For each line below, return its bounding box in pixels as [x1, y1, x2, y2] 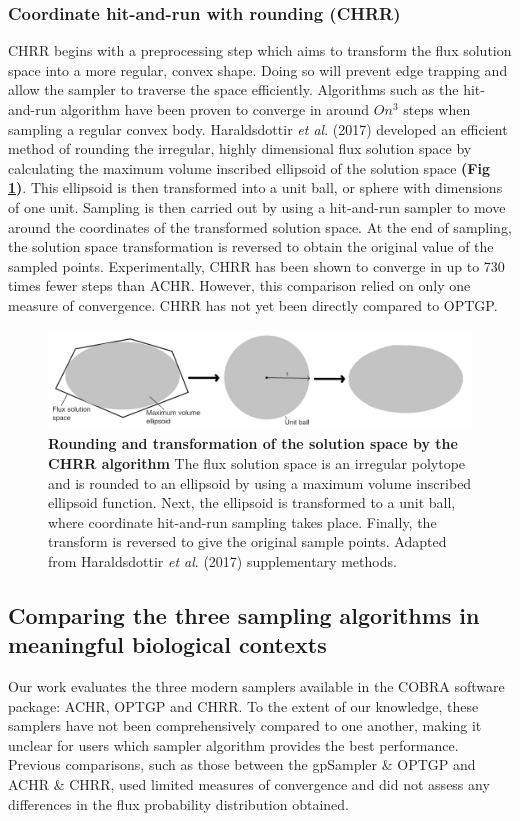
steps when [403, 99, 471, 119]
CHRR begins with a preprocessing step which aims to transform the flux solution [8, 40, 512, 61]
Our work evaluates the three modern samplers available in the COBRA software [8, 676, 505, 697]
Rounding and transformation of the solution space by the [48, 433, 458, 454]
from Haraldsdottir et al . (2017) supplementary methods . [48, 550, 397, 571]
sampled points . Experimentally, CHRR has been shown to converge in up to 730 [8, 255, 505, 276]
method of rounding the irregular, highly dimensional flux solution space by [8, 138, 472, 159]
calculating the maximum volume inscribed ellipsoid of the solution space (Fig [8, 157, 490, 178]
